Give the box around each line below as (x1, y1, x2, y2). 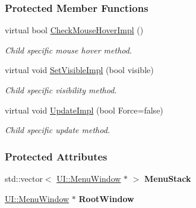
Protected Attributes (5, 149, 108, 163)
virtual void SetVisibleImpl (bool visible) (5, 64, 154, 76)
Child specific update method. (5, 124, 110, 136)
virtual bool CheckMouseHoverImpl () (5, 24, 144, 36)
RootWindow (78, 192, 134, 204)
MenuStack (144, 172, 191, 184)
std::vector (5, 172, 43, 184)
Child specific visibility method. (5, 84, 117, 96)
